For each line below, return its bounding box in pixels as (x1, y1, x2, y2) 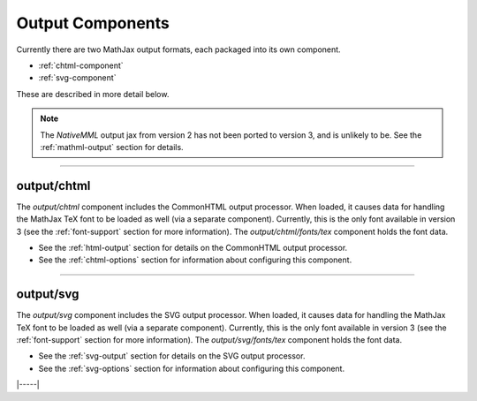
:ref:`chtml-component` (38, 60, 124, 71)
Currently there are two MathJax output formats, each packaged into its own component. (16, 44, 341, 55)
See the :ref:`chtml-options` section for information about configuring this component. (38, 254, 352, 265)
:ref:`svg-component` (38, 72, 117, 83)
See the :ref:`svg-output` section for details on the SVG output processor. (38, 351, 306, 361)
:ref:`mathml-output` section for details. (40, 141, 185, 152)
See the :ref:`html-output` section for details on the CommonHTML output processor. (38, 242, 348, 253)
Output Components (16, 13, 170, 33)
